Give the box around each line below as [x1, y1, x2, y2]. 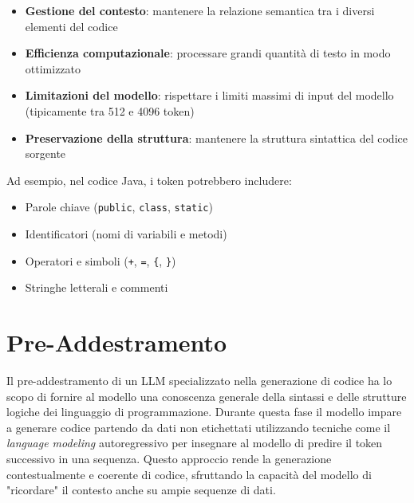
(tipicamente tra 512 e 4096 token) [25, 102, 195, 119]
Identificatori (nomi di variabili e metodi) [25, 226, 227, 242]
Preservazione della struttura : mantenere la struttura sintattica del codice [25, 129, 408, 146]
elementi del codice [25, 18, 118, 34]
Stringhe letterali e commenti [25, 279, 168, 296]
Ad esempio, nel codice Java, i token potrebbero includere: [6, 171, 292, 188]
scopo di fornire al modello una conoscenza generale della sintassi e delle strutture [6, 387, 407, 404]
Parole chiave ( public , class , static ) [25, 198, 213, 215]
